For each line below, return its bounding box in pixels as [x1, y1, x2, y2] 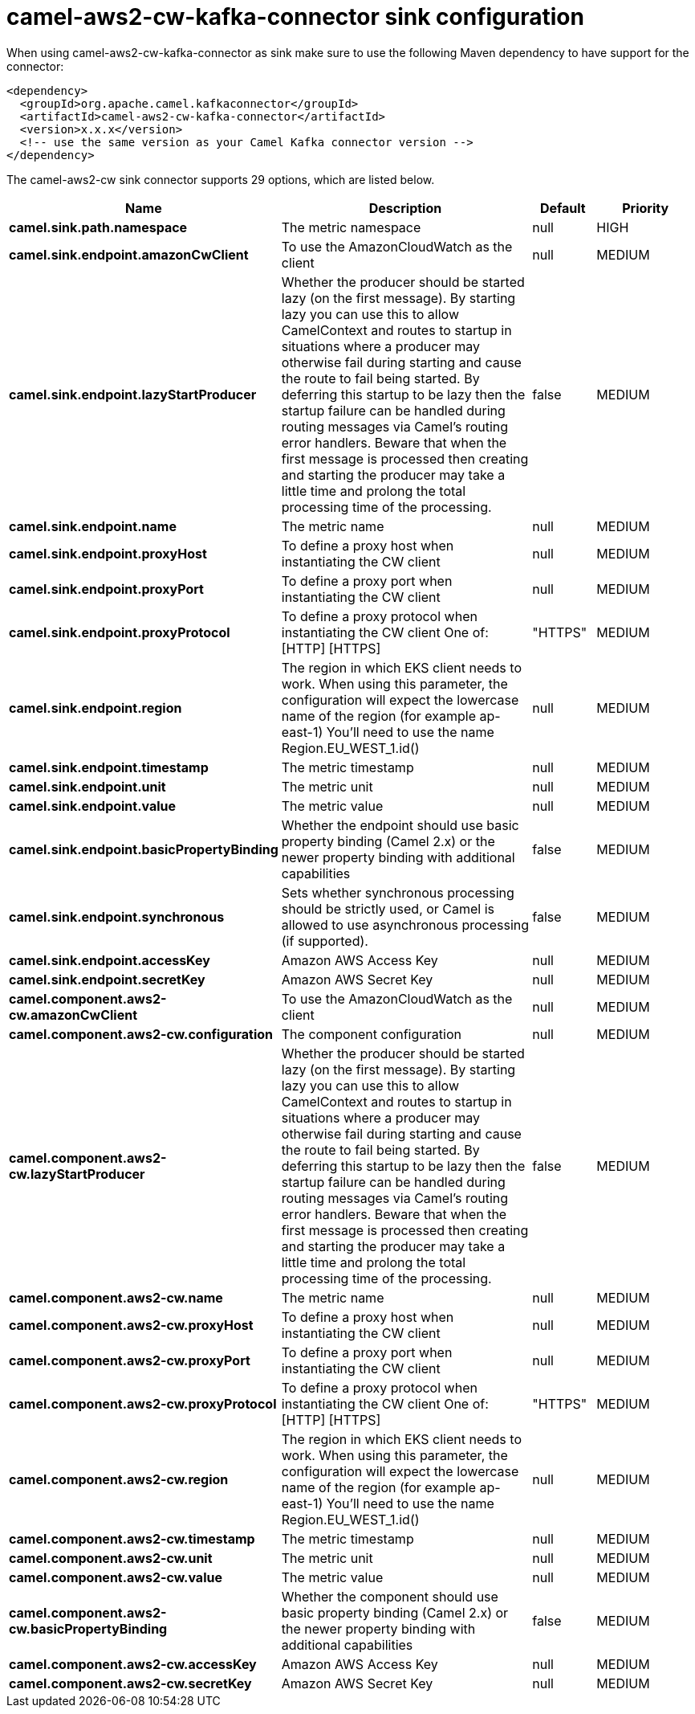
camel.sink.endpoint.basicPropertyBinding [9, 841, 278, 857]
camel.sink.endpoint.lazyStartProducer [9, 386, 257, 403]
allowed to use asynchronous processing [281, 916, 530, 933]
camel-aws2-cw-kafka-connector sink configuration [6, 3, 584, 31]
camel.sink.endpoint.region [9, 699, 182, 716]
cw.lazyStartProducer [9, 1165, 145, 1182]
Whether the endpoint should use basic [281, 816, 519, 833]
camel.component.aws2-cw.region [9, 1471, 229, 1487]
